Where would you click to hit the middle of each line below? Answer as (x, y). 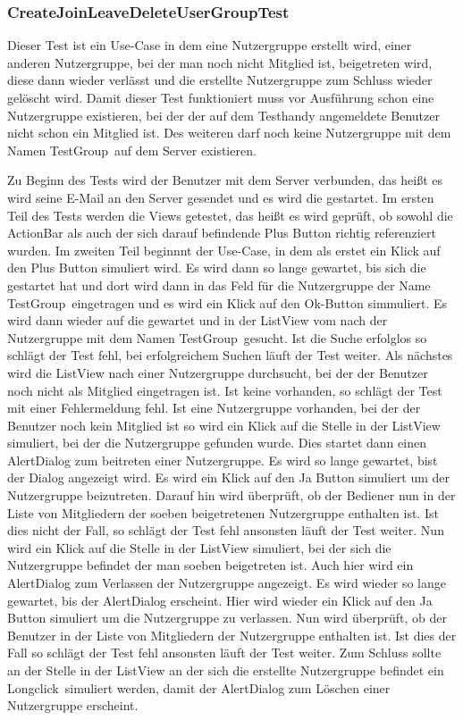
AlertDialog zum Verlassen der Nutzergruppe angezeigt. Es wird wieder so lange (227, 583)
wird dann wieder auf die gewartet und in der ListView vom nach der (198, 320)
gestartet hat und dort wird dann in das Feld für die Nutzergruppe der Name (219, 285)
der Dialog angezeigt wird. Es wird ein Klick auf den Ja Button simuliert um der (229, 477)
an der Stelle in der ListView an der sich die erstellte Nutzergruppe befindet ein (226, 670)
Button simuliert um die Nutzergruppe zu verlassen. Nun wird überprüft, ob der (227, 618)
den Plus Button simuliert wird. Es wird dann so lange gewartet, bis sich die (217, 268)
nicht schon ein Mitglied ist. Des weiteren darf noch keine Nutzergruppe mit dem (229, 133)
